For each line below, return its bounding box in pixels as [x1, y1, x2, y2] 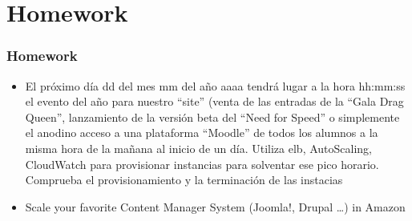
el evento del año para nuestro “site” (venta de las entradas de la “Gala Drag [25, 93, 404, 110]
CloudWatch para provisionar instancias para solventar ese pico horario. [25, 155, 379, 172]
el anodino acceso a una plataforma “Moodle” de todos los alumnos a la [25, 124, 378, 141]
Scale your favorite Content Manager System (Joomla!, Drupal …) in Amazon [25, 198, 406, 215]
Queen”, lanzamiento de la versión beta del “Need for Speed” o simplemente [25, 108, 400, 125]
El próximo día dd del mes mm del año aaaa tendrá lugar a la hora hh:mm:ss [25, 77, 406, 94]
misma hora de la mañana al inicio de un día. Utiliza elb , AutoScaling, [25, 139, 373, 156]
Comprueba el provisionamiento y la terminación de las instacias [25, 171, 343, 188]
